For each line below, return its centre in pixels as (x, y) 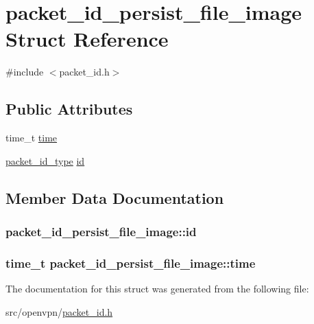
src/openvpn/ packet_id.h (59, 311)
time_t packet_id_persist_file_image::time (131, 263)
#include (25, 72)
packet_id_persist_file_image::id (101, 231)
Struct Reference (87, 39)
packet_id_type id (45, 160)
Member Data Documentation (115, 197)
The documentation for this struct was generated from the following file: (157, 289)
